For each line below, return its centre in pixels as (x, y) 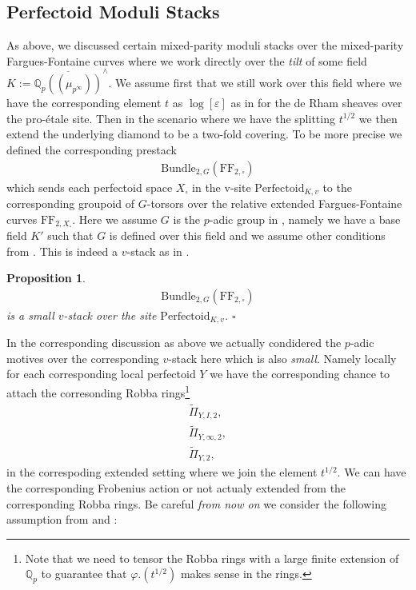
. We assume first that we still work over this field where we (255, 83)
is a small (30, 315)
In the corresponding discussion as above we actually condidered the (174, 343)
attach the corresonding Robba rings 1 (98, 391)
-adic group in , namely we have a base (305, 219)
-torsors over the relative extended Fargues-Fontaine (274, 203)
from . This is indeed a (62, 251)
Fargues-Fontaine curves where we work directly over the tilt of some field (187, 60)
